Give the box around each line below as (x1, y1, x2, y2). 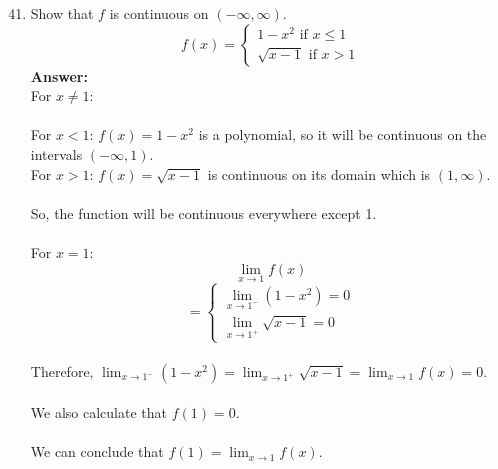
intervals (30, 143, 83, 164)
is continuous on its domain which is (207, 163, 431, 184)
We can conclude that (30, 441, 164, 462)
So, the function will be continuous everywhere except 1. (30, 202, 377, 223)
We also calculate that (30, 402, 167, 423)
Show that (30, 3, 94, 23)
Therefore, (30, 360, 94, 381)
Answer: (30, 65, 88, 86)
